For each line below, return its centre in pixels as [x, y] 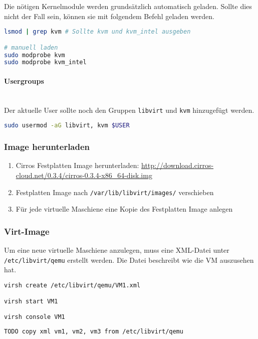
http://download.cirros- [177, 165]
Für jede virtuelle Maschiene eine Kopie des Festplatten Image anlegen [124, 209]
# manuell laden [31, 47]
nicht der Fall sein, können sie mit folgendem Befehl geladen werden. [109, 16]
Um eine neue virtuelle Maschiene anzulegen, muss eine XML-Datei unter [117, 250]
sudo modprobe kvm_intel [45, 62]
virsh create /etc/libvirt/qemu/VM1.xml [72, 285]
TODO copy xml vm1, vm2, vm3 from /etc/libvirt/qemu [94, 331]
